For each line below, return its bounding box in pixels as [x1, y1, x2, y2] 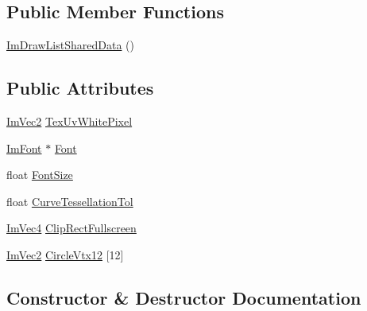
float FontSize [6, 166, 73, 183]
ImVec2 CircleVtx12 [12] [6, 246, 124, 262]
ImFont [6, 139, 42, 156]
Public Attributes [6, 76, 154, 100]
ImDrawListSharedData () [6, 37, 134, 53]
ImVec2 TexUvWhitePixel [6, 113, 133, 129]
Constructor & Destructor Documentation [6, 285, 361, 309]
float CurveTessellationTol [6, 192, 133, 209]
